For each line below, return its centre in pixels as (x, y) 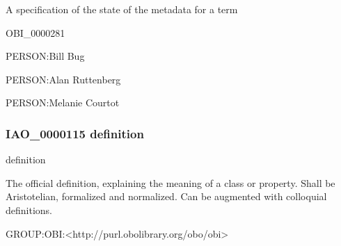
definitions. (29, 210)
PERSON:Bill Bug (45, 56)
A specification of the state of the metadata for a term (122, 9)
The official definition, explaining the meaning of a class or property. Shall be (170, 182)
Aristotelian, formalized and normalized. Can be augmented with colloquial (166, 196)
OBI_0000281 (35, 32)
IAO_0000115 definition (75, 133)
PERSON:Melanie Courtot (63, 102)
